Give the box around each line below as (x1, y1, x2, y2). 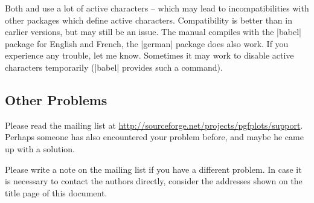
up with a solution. (5, 142, 75, 155)
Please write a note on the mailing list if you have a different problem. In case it (5, 163, 302, 175)
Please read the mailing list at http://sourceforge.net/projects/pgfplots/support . (5, 118, 303, 131)
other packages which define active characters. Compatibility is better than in (5, 13, 292, 26)
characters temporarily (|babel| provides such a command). (5, 60, 223, 73)
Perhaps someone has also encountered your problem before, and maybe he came (5, 130, 304, 143)
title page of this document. (5, 186, 107, 199)
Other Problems (5, 90, 107, 109)
